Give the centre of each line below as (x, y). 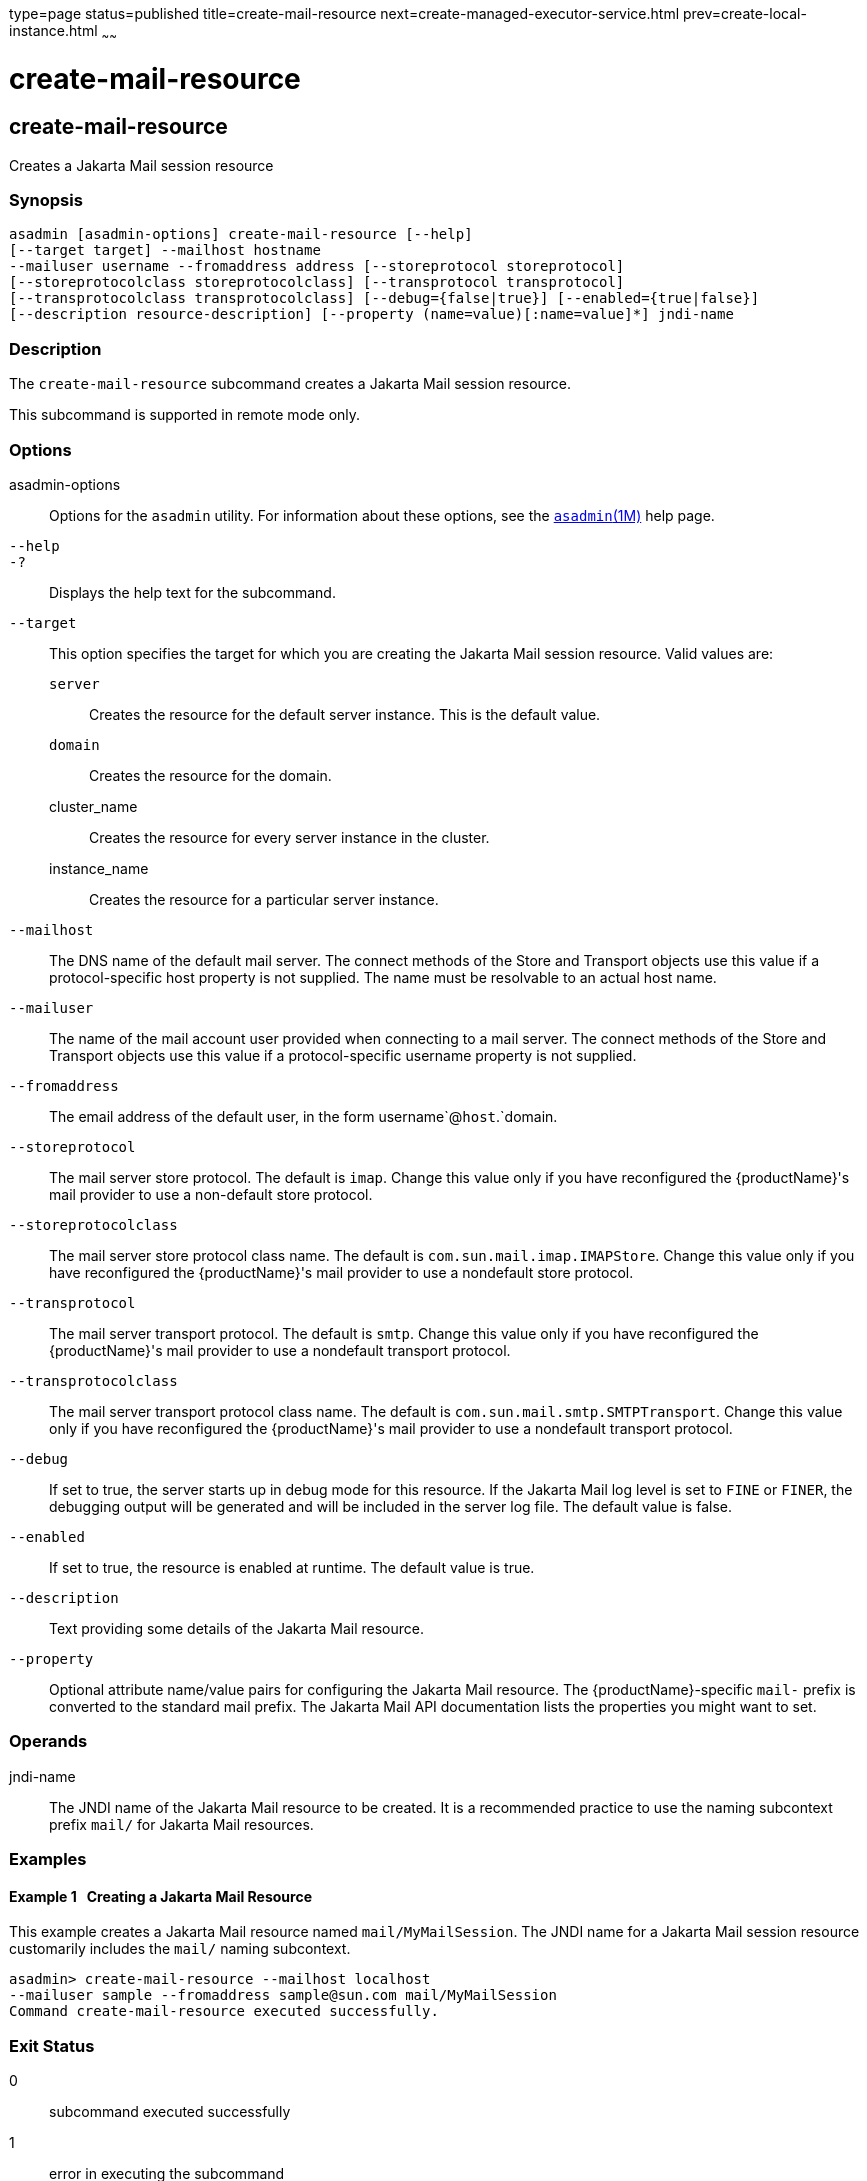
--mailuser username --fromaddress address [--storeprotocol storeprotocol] (317, 266)
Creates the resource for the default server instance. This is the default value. (345, 714)
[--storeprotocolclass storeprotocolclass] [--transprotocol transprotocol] (317, 282)
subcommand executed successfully (170, 2112)
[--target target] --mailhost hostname (165, 250)
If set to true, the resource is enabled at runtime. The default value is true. (292, 1567)
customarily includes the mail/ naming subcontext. (180, 1949)
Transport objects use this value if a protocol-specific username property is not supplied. (343, 1055)
